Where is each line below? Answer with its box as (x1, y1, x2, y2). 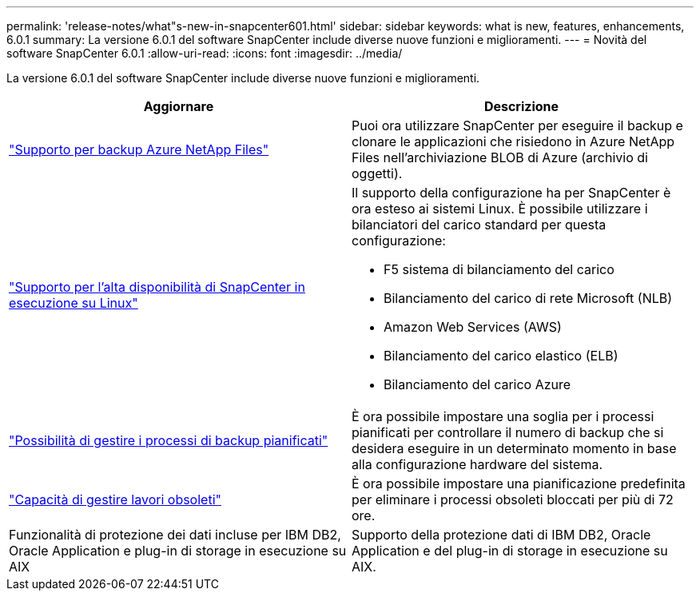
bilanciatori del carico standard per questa (352, 217, 607, 233)
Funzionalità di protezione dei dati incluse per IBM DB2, (9, 527, 341, 543)
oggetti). (352, 165, 403, 181)
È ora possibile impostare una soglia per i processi (352, 408, 654, 424)
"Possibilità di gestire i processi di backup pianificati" (9, 432, 328, 448)
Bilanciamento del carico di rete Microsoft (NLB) (384, 290, 673, 306)
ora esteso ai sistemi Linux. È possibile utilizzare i (352, 201, 648, 217)
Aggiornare (143, 98, 214, 114)
